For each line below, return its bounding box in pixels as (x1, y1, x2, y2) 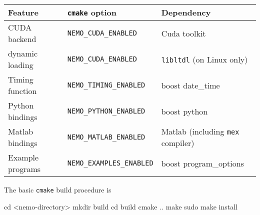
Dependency (161, 6, 211, 18)
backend (8, 33, 36, 44)
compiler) (161, 137, 194, 148)
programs (8, 163, 41, 174)
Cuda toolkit (161, 27, 206, 39)
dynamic (8, 47, 38, 59)
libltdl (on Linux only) (161, 53, 248, 65)
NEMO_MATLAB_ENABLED (67, 133, 145, 141)
